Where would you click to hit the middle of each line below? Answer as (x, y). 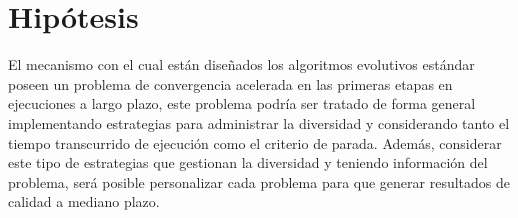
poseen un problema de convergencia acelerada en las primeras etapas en (230, 83)
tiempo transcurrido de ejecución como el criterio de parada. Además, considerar (255, 142)
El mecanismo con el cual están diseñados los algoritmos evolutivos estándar (241, 64)
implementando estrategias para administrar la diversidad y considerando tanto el (259, 122)
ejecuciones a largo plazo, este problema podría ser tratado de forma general (242, 103)
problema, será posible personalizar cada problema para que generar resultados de (259, 181)
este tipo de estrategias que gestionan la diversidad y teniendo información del (248, 162)
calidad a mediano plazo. (84, 201)
